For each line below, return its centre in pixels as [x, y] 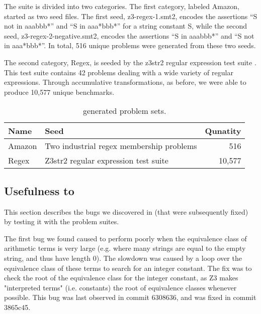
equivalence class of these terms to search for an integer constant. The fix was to [128, 268]
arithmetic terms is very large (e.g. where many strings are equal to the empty [125, 248]
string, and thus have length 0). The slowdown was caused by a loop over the [123, 258]
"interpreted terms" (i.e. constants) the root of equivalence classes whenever [120, 287]
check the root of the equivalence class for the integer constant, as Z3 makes [121, 278]
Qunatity [223, 131]
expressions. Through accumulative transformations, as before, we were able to [125, 82]
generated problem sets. [124, 111]
